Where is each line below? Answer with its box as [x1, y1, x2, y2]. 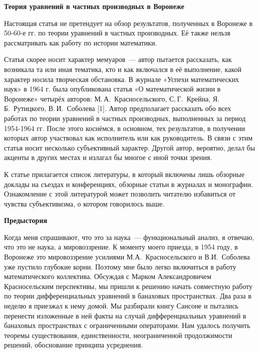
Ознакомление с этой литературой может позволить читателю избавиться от [4, 188, 236, 199]
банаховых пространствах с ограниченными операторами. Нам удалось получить [4, 320, 250, 330]
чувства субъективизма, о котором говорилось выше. [4, 198, 165, 208]
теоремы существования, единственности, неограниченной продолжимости [4, 329, 232, 340]
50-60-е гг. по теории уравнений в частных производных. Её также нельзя [4, 27, 230, 38]
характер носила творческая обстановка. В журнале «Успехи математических [4, 73, 239, 84]
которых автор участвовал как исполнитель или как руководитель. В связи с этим [4, 132, 253, 143]
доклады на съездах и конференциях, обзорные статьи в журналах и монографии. [4, 178, 253, 189]
